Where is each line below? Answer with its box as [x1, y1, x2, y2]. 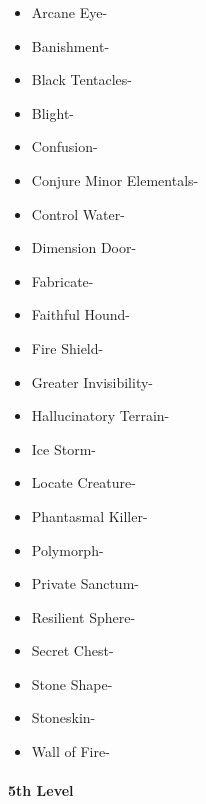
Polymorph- [31, 539, 104, 560]
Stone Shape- [31, 673, 113, 694]
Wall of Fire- [31, 741, 110, 762]
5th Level [8, 780, 74, 801]
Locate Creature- [31, 472, 136, 493]
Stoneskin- [31, 707, 96, 728]
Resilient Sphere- [31, 606, 136, 627]
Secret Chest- [31, 640, 114, 661]
